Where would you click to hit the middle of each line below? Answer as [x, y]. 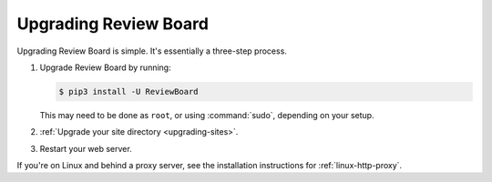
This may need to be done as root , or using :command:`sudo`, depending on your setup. [207, 115]
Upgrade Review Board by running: [106, 67]
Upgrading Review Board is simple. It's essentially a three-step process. [152, 51]
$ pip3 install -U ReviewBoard [129, 91]
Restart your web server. [86, 148]
